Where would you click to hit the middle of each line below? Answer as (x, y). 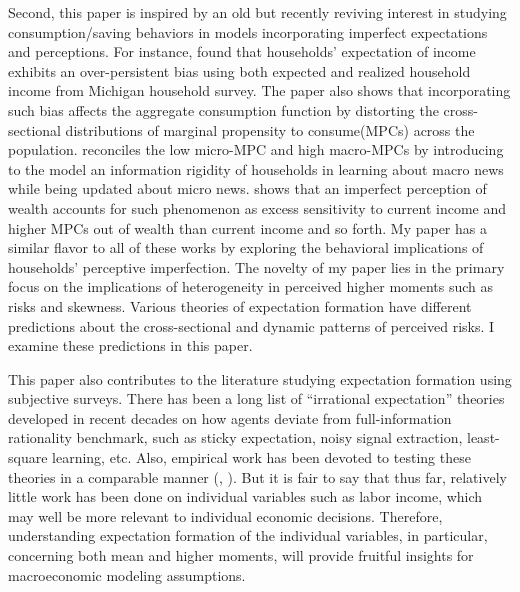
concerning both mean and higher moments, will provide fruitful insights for (241, 555)
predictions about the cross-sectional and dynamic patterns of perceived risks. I (251, 325)
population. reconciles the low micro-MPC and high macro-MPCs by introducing (256, 149)
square (28, 457)
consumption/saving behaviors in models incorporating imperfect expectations (248, 31)
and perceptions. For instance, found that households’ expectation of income (242, 51)
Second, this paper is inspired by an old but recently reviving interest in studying (257, 12)
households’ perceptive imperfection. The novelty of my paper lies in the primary (256, 266)
